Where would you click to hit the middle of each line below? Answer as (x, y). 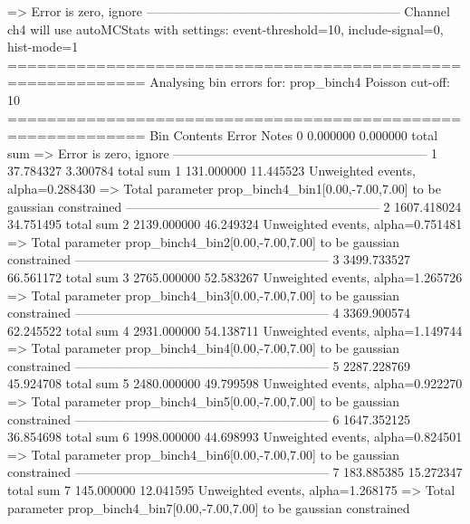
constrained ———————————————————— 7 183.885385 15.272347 (235, 472)
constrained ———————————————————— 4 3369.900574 (209, 313)
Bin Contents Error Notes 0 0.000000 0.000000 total (294, 135)
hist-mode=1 (43, 47)
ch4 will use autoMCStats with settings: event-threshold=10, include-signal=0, (225, 29)
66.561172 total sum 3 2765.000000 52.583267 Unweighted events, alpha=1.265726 (235, 276)
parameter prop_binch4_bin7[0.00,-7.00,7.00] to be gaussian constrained (209, 507)
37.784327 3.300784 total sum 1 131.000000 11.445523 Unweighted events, (211, 171)
